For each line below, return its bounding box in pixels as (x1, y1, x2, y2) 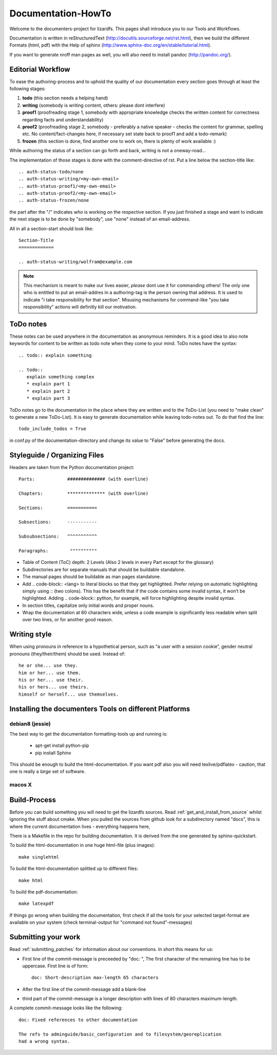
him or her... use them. (18, 669, 81, 676)
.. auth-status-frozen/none (18, 197, 89, 204)
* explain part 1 (26, 381, 70, 387)
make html (18, 877, 43, 883)
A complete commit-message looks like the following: (9, 1005, 123, 1011)
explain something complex (26, 374, 95, 380)
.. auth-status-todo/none (18, 169, 84, 174)
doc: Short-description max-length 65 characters (31, 975, 159, 981)
